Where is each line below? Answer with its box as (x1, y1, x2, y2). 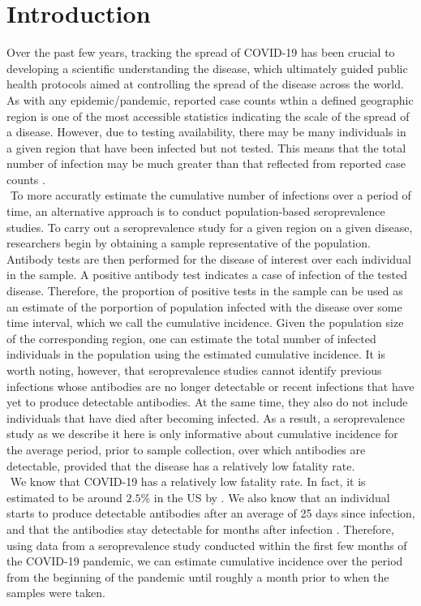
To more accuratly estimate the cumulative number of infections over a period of (10, 187, 411, 204)
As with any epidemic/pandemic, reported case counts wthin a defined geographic (6, 91, 414, 108)
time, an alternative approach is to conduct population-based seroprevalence (6, 203, 385, 220)
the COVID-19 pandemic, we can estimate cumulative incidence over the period (6, 552, 403, 569)
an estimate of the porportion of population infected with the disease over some (6, 298, 402, 315)
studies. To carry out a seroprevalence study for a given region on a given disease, (6, 218, 413, 235)
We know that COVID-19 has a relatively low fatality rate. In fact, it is (10, 473, 366, 490)
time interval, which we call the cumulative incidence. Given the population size (6, 314, 404, 331)
